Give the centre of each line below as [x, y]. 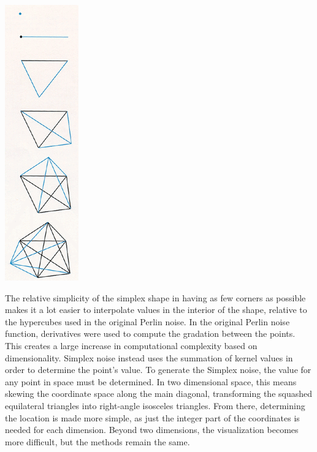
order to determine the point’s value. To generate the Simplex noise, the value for [158, 370]
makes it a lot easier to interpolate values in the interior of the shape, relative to [156, 310]
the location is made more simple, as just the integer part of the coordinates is [152, 417]
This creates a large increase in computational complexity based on [131, 345]
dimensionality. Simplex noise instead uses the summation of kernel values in [149, 357]
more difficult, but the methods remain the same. [97, 441]
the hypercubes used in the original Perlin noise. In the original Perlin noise [147, 321]
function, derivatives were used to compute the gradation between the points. [150, 333]
